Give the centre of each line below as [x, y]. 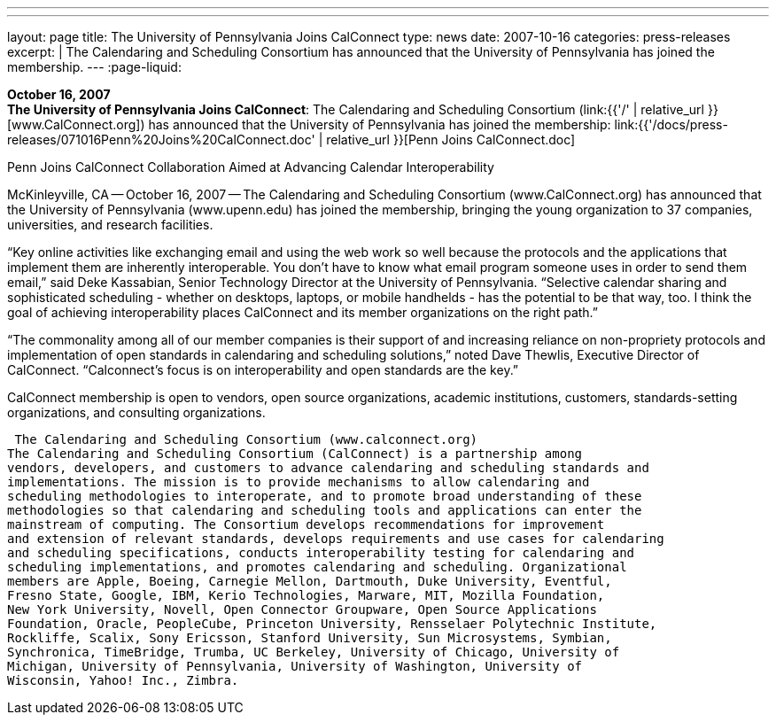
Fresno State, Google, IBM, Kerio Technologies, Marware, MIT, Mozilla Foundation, [306, 595]
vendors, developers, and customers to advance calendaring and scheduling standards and [328, 468]
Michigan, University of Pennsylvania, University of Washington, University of [295, 666]
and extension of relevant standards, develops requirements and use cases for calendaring [336, 539]
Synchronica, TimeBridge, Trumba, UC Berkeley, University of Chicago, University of [314, 652]
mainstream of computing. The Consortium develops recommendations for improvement [306, 524]
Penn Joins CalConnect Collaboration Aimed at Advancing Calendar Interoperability [251, 167]
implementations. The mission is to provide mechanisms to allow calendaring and [299, 482]
